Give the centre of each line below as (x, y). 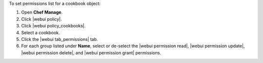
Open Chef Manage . (42, 13)
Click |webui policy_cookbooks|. (54, 26)
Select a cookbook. (41, 32)
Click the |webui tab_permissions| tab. (60, 39)
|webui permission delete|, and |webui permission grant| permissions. (91, 52)
